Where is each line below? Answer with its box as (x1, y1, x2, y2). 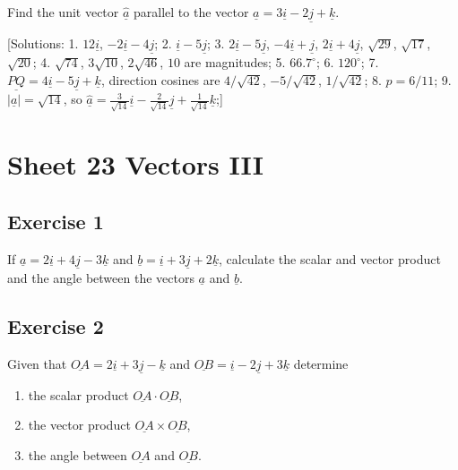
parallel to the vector (134, 3, 249, 21)
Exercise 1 (7, 207, 104, 235)
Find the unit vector (7, 3, 119, 21)
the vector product (28, 415, 131, 434)
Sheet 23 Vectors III (7, 146, 264, 183)
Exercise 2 (7, 312, 104, 339)
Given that (7, 354, 67, 372)
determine (293, 354, 349, 372)
